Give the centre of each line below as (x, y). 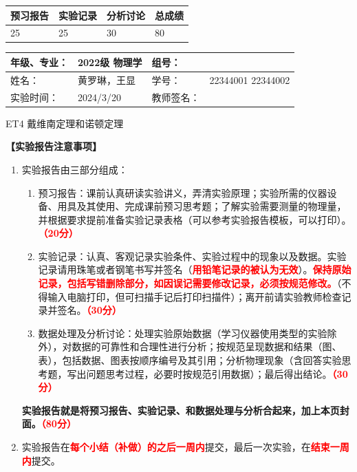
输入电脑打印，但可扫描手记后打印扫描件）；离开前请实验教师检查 (195, 296)
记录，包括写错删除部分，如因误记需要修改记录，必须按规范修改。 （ (190, 283)
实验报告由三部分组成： (75, 169)
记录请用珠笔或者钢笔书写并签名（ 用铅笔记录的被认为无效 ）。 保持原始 (195, 269)
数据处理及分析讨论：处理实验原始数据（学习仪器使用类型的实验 (183, 333)
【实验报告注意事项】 (54, 146)
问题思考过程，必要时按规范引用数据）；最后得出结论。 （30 (217, 373)
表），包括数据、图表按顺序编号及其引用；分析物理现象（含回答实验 (190, 360)
